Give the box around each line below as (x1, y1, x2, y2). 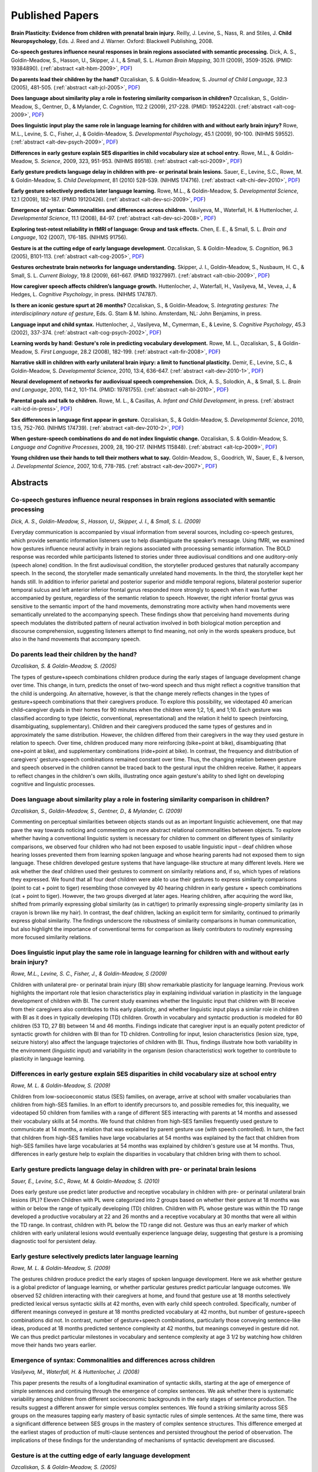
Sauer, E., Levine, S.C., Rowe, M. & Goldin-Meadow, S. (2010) (11, 1178, 160, 1185)
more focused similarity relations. (11, 933, 92, 940)
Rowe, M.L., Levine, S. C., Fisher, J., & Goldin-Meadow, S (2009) (11, 970, 167, 977)
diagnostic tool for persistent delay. (11, 1238, 97, 1245)
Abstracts (11, 478, 48, 488)
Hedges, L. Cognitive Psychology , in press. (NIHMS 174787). (11, 291, 158, 298)
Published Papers (11, 9, 99, 22)
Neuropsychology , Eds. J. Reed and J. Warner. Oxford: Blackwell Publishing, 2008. (11, 37, 214, 44)
